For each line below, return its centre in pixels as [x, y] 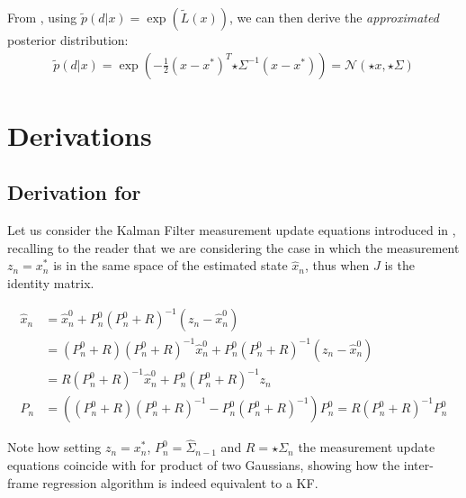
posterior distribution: [68, 40]
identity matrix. [51, 282]
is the [399, 265]
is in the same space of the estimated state [170, 265]
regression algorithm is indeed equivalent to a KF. [180, 482]
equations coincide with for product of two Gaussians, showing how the [204, 465]
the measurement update [367, 447]
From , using [42, 17]
